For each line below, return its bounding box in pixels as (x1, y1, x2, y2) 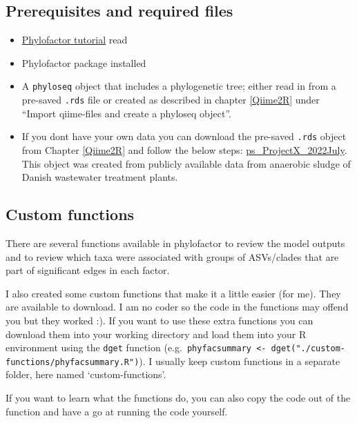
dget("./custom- (271, 344, 345, 354)
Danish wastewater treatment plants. (21, 170, 178, 184)
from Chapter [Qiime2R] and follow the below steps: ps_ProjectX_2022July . (21, 142, 347, 157)
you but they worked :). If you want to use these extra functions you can (6, 313, 313, 327)
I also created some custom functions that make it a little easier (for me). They (6, 286, 341, 300)
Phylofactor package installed (21, 55, 146, 70)
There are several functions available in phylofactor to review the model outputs (6, 235, 345, 250)
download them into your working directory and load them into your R (6, 326, 307, 341)
